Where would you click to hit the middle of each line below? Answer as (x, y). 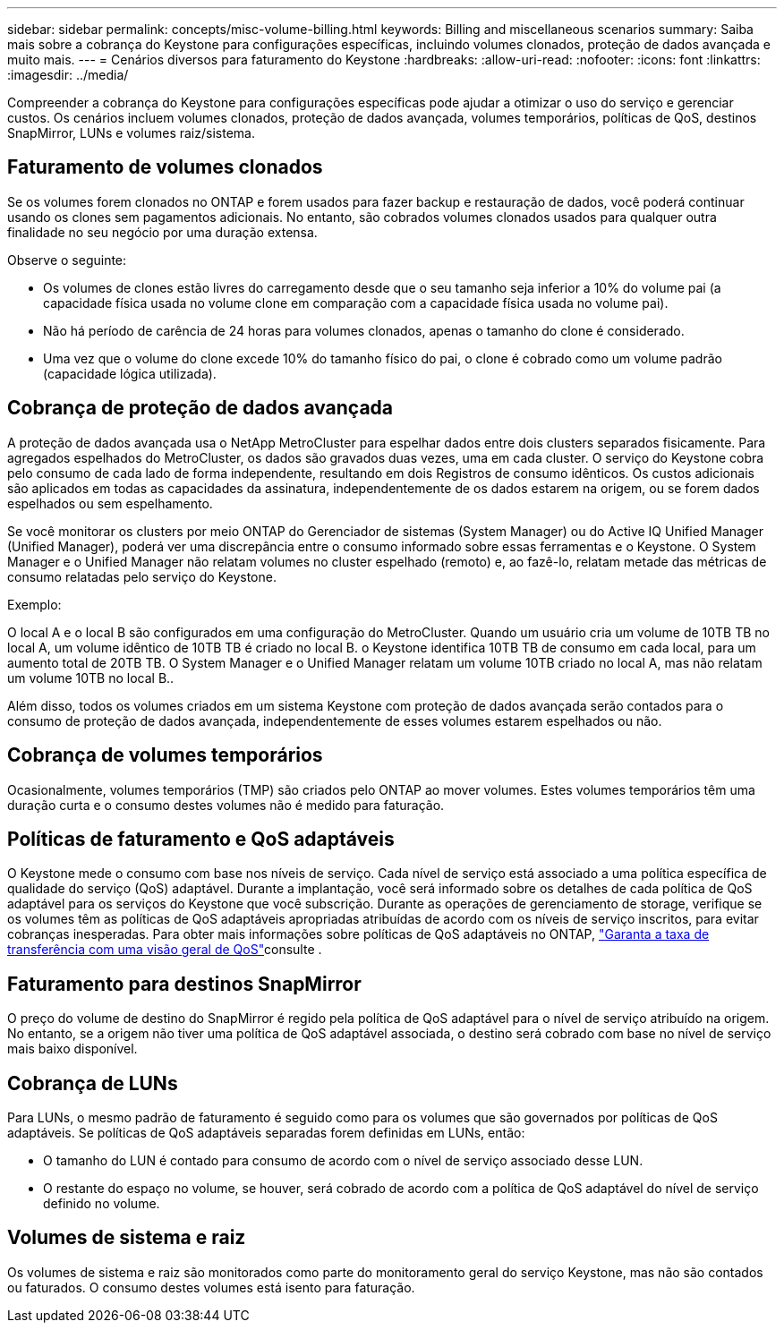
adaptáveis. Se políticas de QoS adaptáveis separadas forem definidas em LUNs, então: (266, 1133)
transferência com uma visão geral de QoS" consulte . (165, 950)
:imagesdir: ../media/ (68, 75)
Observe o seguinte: (67, 260)
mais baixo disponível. (72, 1049)
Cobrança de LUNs (93, 1083)
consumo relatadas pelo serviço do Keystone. (142, 576)
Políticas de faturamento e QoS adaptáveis (201, 839)
